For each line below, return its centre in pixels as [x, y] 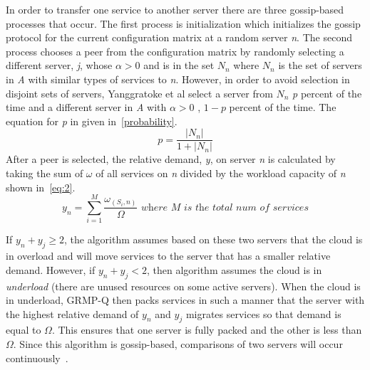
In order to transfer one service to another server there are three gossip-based [175, 9]
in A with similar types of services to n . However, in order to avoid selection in [178, 79]
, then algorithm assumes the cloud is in [234, 269]
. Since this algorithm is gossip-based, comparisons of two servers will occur [178, 344]
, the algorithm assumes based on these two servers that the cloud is [214, 239]
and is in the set [179, 65]
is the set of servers [320, 65]
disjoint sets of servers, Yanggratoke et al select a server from [139, 93]
